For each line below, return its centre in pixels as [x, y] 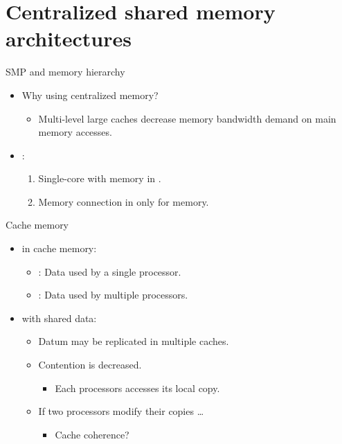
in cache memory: [59, 248]
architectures [69, 38]
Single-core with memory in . [100, 178]
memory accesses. [75, 132]
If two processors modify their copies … [121, 411]
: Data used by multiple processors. [113, 295]
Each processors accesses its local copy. [137, 388]
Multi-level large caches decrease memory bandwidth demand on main [187, 118]
